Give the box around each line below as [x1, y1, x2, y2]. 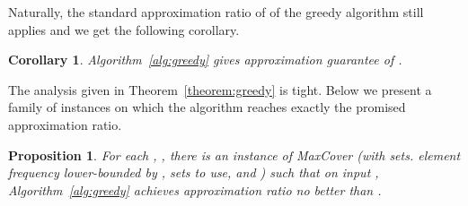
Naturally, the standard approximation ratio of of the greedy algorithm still [8, 3, 424, 21]
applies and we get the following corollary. [8, 20, 240, 39]
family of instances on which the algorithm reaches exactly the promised [8, 98, 406, 116]
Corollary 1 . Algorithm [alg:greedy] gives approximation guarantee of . [8, 50, 402, 69]
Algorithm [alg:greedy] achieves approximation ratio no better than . [8, 180, 382, 199]
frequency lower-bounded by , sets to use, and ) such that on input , [8, 163, 379, 182]
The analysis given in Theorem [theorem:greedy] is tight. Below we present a [8, 80, 432, 99]
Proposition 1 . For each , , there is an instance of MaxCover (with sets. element [8, 145, 461, 164]
